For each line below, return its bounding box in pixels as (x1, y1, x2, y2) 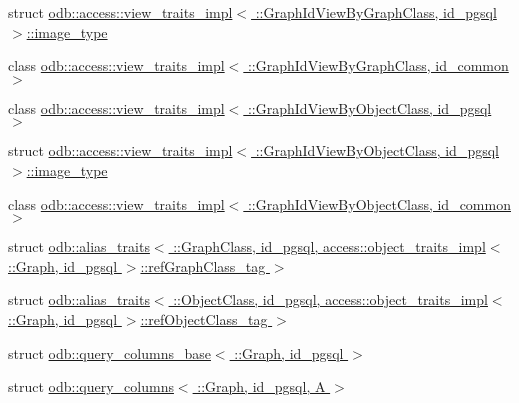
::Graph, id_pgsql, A (197, 376, 326, 397)
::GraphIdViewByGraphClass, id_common (247, 55, 509, 76)
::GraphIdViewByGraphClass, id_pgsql (255, 2, 497, 22)
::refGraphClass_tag (140, 255, 266, 276)
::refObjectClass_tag (140, 308, 268, 329)
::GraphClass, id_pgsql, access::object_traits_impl (173, 236, 486, 257)
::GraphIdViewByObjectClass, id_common (247, 193, 511, 214)
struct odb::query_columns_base (8, 342, 211, 363)
